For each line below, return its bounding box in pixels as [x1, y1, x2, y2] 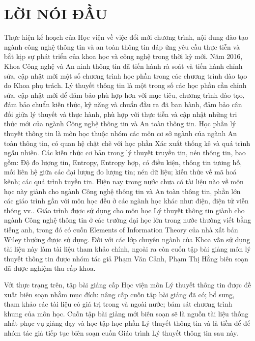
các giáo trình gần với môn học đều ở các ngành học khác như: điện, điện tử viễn [4, 196, 249, 206]
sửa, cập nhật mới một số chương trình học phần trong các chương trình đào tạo [4, 70, 247, 81]
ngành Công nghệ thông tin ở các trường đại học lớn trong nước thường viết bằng [4, 215, 251, 225]
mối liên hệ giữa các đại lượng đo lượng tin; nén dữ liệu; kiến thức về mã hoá [4, 167, 237, 177]
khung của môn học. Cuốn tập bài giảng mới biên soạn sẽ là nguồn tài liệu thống [4, 308, 249, 318]
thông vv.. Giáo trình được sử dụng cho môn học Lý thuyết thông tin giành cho [4, 205, 245, 215]
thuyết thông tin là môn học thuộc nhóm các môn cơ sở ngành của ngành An [4, 128, 237, 139]
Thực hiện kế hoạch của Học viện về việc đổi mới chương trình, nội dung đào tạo [4, 32, 249, 42]
